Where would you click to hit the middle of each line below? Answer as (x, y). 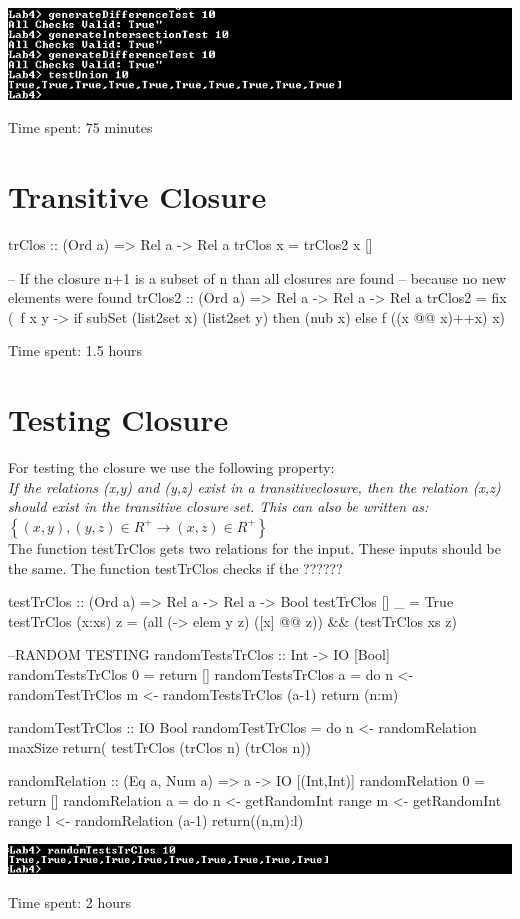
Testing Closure (118, 419)
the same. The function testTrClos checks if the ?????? (175, 567)
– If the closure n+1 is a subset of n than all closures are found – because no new (257, 277)
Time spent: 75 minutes (80, 127)
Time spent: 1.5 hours (75, 350)
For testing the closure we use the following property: (171, 467)
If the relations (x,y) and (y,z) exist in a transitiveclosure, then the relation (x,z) (254, 486)
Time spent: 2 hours (70, 902)
